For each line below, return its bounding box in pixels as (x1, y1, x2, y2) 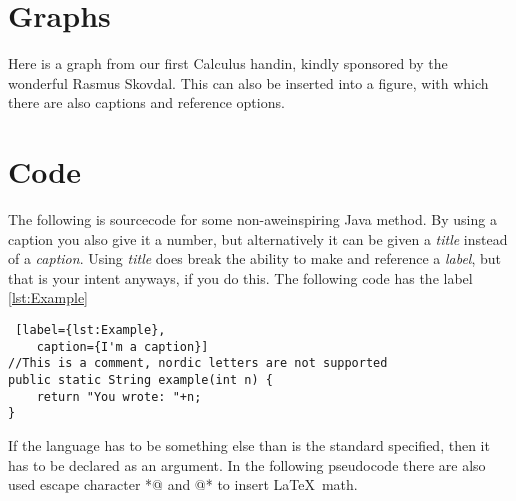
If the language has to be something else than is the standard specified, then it (8, 434, 490, 455)
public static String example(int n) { (8, 372, 273, 387)
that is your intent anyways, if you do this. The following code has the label (8, 267, 473, 288)
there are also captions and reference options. (8, 92, 285, 113)
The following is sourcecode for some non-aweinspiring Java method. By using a (8, 209, 497, 230)
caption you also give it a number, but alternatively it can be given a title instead (8, 228, 508, 249)
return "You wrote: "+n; (36, 389, 202, 404)
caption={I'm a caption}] (36, 339, 209, 354)
